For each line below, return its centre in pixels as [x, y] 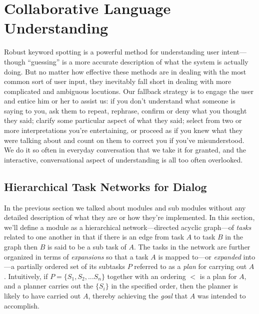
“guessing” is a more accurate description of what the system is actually [138, 61]
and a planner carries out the [49, 286]
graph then [21, 247]
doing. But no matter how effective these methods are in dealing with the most [125, 71]
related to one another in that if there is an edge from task [94, 237]
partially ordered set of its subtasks [71, 266]
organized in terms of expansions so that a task [76, 256]
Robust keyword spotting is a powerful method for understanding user [112, 52]
